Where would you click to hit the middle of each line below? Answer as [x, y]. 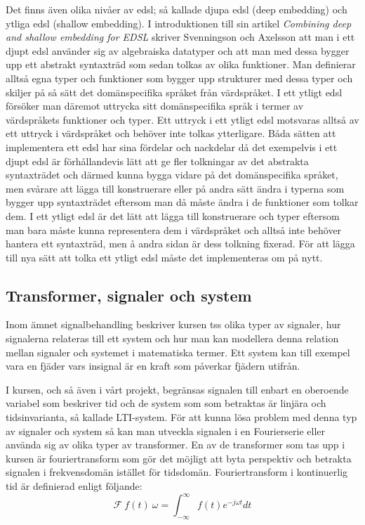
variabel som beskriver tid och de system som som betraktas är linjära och [166, 403]
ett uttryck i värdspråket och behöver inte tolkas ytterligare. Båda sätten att [171, 133]
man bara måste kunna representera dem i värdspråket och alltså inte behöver [174, 229]
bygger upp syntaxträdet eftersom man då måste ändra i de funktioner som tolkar [182, 202]
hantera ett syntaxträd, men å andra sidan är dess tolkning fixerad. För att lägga [180, 244]
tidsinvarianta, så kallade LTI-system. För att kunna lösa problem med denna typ [181, 417]
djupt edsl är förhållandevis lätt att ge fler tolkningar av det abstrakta [157, 161]
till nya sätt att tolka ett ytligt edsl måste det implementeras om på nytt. [164, 257]
